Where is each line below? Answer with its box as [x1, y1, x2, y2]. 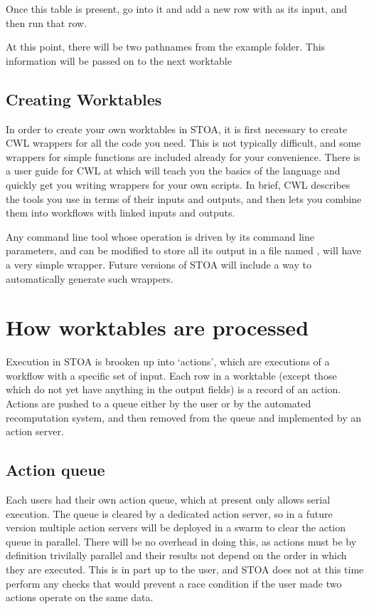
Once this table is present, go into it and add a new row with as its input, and [6, 1, 347, 16]
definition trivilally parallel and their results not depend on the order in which [6, 548, 347, 563]
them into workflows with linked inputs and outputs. [6, 205, 235, 220]
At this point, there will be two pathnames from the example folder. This [6, 39, 326, 54]
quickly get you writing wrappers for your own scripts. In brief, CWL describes [6, 177, 351, 192]
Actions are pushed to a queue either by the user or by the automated [6, 396, 311, 411]
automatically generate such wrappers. [6, 271, 173, 286]
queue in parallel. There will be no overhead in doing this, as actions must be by [6, 533, 357, 548]
